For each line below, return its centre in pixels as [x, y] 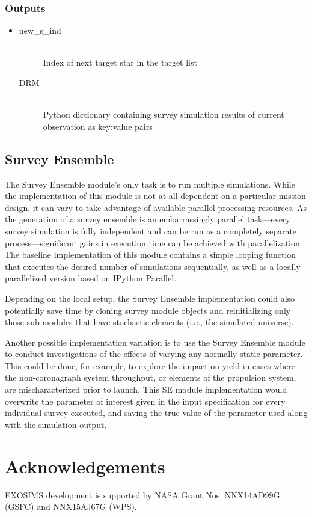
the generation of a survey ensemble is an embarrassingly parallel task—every [148, 219]
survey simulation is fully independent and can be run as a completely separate [151, 231]
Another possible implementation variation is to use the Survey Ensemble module [155, 342]
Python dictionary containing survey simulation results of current [164, 115]
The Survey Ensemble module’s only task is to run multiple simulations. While [150, 184]
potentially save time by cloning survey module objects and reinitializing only [148, 310]
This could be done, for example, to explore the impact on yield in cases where [150, 365]
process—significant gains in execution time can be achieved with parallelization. [154, 243]
